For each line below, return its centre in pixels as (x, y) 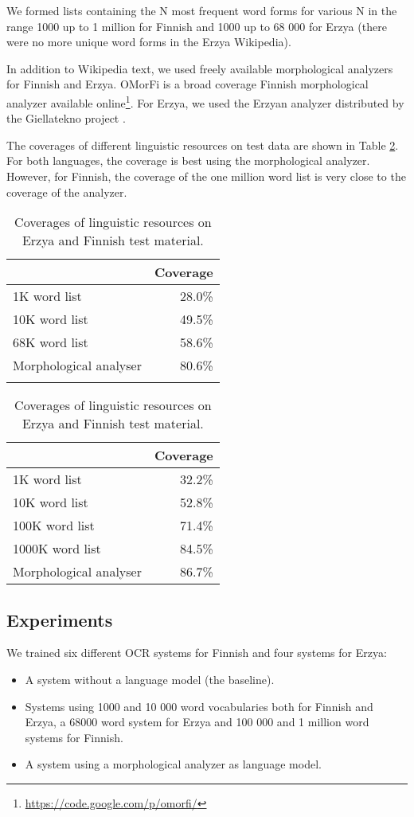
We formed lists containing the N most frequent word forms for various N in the (202, 10)
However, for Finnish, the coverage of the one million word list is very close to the (206, 176)
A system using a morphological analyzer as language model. (173, 764)
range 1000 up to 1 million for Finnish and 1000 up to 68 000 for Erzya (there (197, 26)
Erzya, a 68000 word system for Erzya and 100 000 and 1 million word (197, 722)
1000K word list (57, 549)
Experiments (60, 619)
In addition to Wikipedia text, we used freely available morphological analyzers (200, 68)
